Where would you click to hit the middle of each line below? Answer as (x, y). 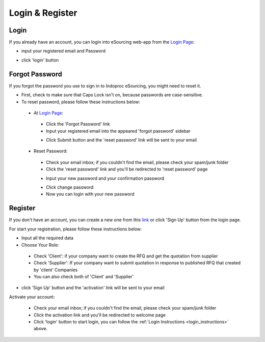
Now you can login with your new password (90, 194)
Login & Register (43, 13)
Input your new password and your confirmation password (105, 178)
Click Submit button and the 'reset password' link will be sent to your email (121, 140)
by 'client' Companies (56, 270)
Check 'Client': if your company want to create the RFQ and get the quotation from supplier (126, 256)
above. (40, 329)
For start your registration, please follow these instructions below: (76, 229)
